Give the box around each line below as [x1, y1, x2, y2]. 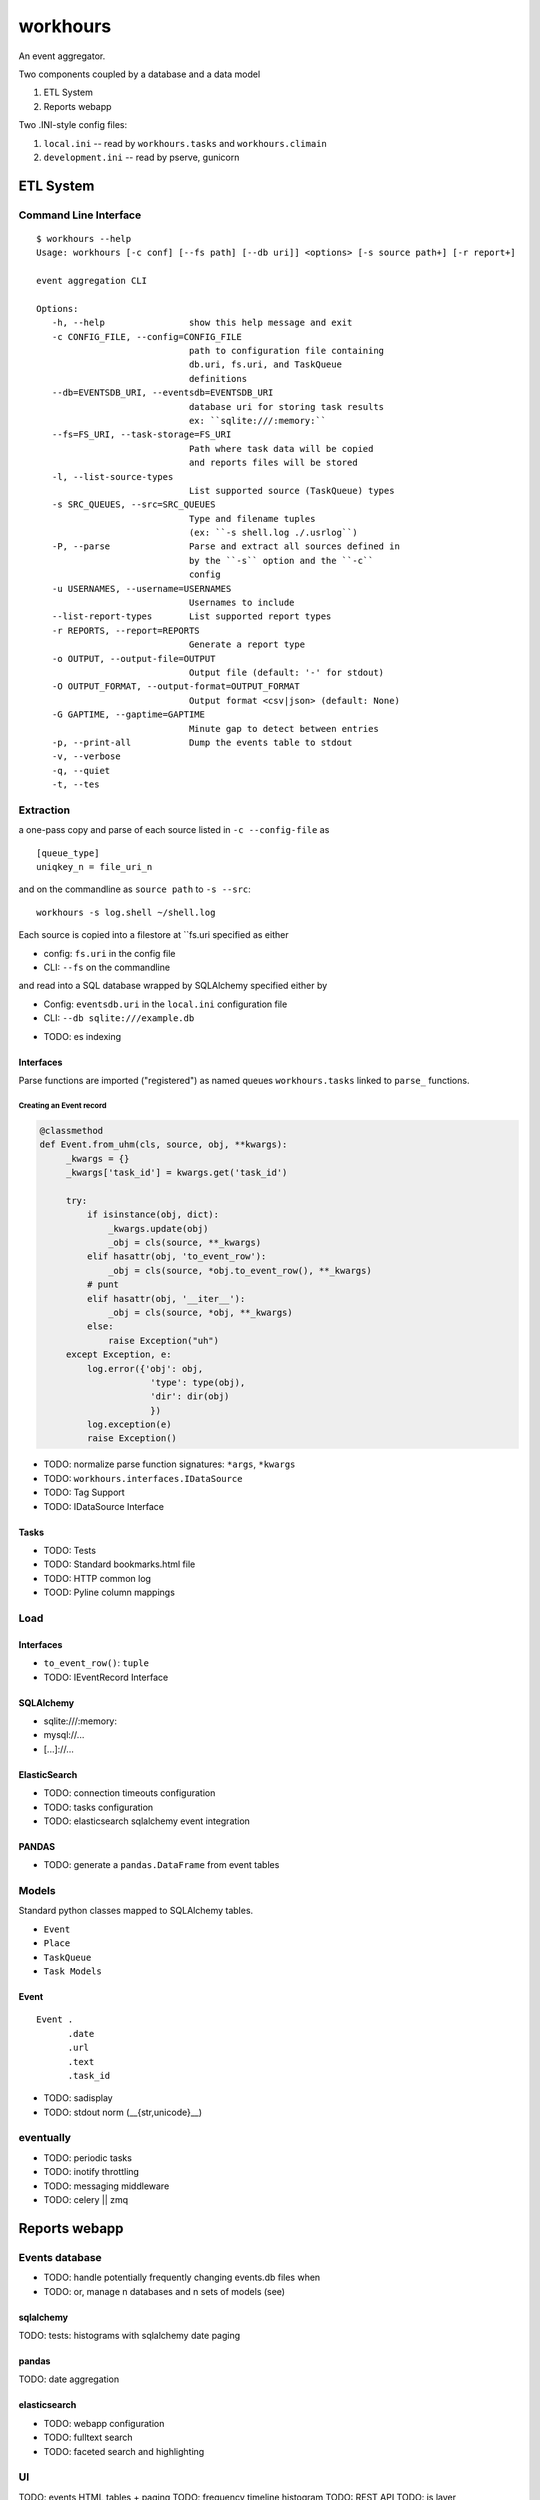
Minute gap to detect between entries [188, 723, 379, 734]
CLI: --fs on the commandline [43, 961, 170, 973]
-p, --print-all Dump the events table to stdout [51, 736, 353, 748]
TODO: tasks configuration [43, 1801, 154, 1813]
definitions [188, 373, 248, 384]
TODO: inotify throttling [43, 2166, 140, 2178]
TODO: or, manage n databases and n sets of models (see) [43, 2285, 285, 2297]
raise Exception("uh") [108, 1335, 220, 1346]
